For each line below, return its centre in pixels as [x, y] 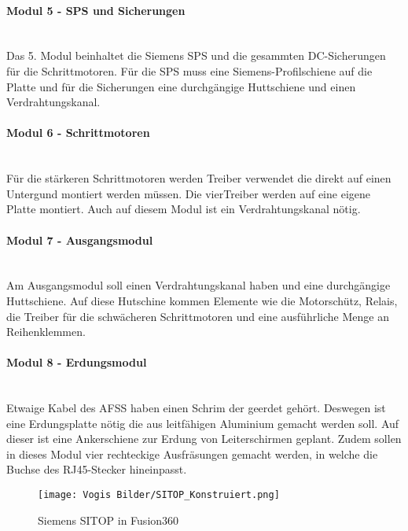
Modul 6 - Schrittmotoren [78, 133]
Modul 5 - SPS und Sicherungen [96, 10]
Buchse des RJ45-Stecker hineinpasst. [97, 469]
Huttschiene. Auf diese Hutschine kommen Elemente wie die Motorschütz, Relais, [202, 300]
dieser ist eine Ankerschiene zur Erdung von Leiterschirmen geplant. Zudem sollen [204, 439]
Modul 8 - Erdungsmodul [77, 362]
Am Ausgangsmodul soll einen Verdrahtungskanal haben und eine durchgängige [198, 285]
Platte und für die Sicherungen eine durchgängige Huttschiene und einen [181, 86]
